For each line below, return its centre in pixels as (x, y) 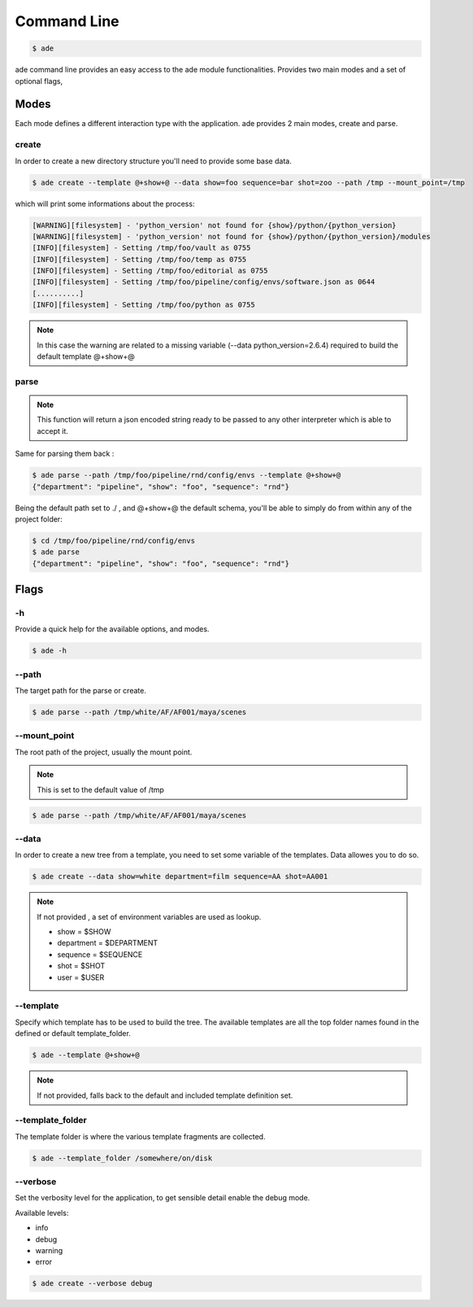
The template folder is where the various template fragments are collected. (140, 1136)
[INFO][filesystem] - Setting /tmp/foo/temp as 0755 (139, 259)
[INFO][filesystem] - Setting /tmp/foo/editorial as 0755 (150, 271)
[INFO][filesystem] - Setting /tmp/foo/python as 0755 (143, 305)
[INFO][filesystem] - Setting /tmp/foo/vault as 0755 (141, 248)
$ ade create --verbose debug (92, 1283)
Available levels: (42, 1213)
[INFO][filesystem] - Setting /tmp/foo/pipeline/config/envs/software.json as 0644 (204, 282)
